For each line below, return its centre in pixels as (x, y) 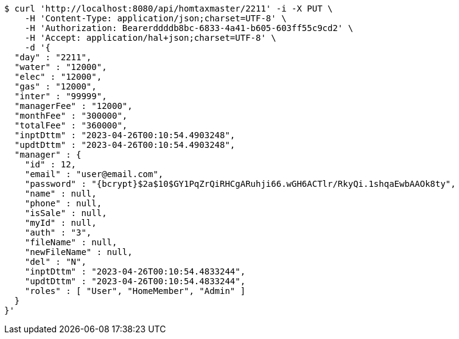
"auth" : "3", (58, 232)
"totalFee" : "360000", (71, 125)
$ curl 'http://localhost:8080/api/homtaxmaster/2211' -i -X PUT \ (169, 9)
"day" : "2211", (53, 57)
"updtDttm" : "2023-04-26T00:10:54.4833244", (135, 281)
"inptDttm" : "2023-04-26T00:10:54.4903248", (125, 135)
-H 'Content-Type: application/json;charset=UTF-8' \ (156, 18)
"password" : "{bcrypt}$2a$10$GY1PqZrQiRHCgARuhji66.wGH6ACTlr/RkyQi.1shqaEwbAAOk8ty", (240, 184)
